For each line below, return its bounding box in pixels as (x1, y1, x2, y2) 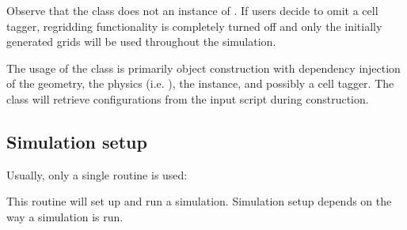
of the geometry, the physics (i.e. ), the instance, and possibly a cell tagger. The (6, 75, 394, 92)
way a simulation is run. (6, 208, 124, 224)
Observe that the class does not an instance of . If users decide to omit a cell (6, 2, 378, 18)
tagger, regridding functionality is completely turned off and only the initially (6, 17, 382, 34)
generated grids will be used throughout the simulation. (6, 33, 276, 50)
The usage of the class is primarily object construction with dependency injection (6, 59, 401, 76)
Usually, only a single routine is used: (6, 166, 188, 183)
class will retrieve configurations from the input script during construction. (6, 90, 369, 107)
